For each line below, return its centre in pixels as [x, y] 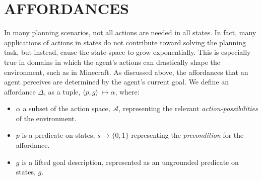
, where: [127, 91]
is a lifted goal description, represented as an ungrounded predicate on [130, 162]
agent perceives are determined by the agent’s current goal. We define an [116, 82]
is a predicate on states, [58, 135]
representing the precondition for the [187, 135]
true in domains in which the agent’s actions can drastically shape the [112, 62]
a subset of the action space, [67, 108]
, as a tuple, [62, 91]
